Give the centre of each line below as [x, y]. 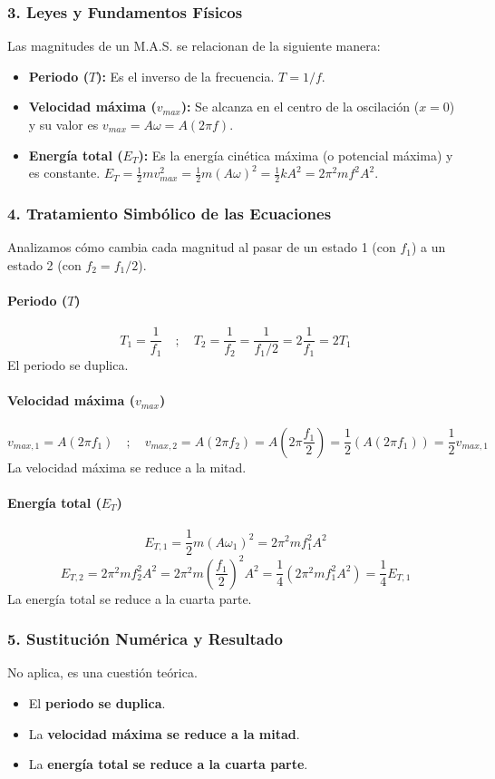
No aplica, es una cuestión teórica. [102, 672]
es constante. [64, 173]
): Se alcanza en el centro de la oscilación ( [300, 107]
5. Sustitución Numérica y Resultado [145, 639]
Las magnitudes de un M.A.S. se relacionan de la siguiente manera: [194, 46]
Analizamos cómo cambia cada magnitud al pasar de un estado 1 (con [202, 247]
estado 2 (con [44, 264]
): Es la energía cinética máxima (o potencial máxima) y [296, 155]
